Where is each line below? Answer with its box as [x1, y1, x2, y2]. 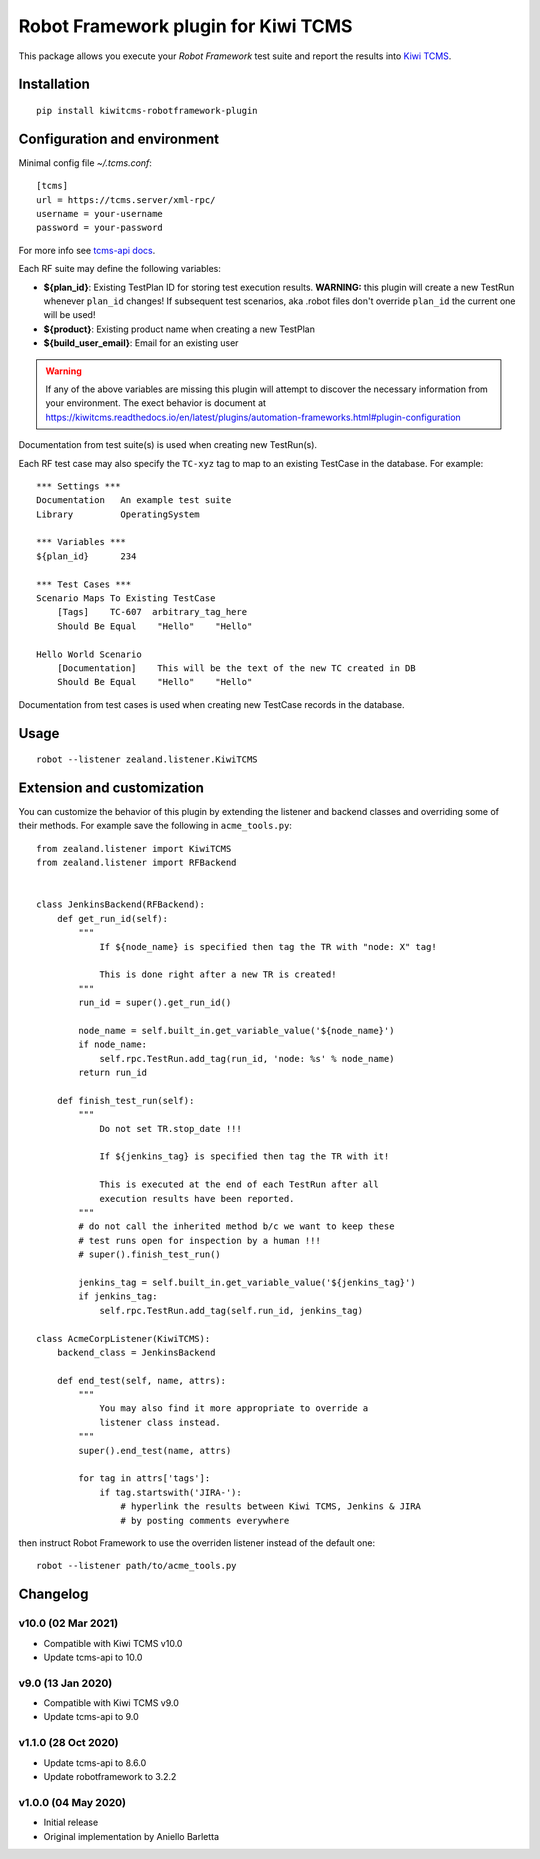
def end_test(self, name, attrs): [56, 1375, 227, 1386]
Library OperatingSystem [36, 508, 200, 520]
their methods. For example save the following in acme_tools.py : [18, 820, 292, 832]
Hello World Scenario [36, 648, 142, 660]
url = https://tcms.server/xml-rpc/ [36, 194, 216, 205]
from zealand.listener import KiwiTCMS [36, 843, 232, 854]
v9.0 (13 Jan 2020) [18, 1676, 113, 1690]
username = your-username [36, 208, 164, 220]
